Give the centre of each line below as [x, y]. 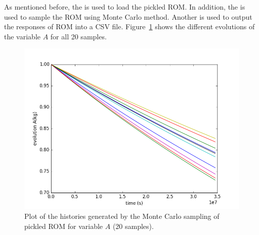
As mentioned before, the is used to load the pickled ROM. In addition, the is [125, 7]
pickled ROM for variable [64, 226]
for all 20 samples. [78, 36]
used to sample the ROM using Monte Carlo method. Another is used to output [128, 16]
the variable [22, 36]
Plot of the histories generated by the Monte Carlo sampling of [122, 216]
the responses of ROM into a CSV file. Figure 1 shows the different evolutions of [129, 26]
